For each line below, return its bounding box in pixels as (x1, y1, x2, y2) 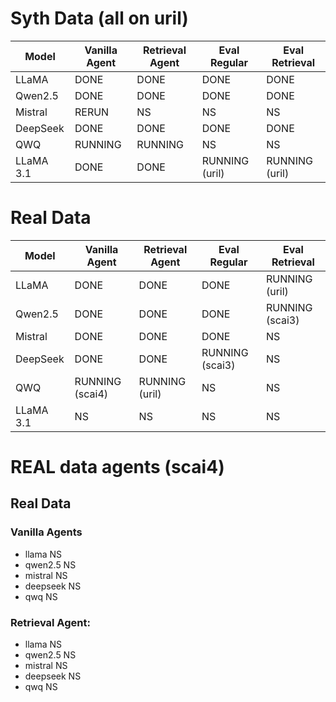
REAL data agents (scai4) (10, 456, 225, 479)
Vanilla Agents (10, 525, 83, 539)
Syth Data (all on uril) (10, 7, 189, 30)
